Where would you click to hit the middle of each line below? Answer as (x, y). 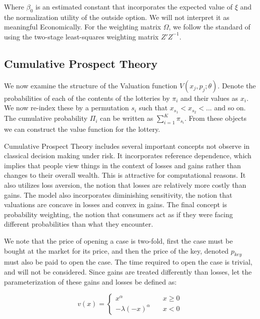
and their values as (209, 98)
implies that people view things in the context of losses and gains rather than (122, 165)
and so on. (230, 108)
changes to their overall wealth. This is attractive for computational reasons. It (125, 175)
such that (153, 108)
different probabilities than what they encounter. (79, 224)
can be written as (127, 118)
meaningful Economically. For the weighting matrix (82, 27)
